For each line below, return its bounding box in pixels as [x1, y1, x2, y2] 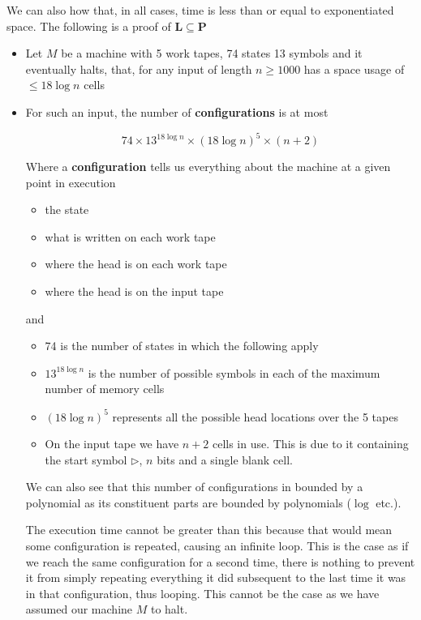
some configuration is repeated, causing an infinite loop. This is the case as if [25, 537, 409, 554]
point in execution [25, 173, 116, 190]
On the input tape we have [45, 435, 179, 452]
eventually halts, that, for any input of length [25, 60, 252, 77]
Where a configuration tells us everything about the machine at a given [25, 158, 391, 175]
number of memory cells [45, 380, 165, 397]
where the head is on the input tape [45, 283, 224, 300]
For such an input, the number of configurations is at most [25, 103, 329, 120]
